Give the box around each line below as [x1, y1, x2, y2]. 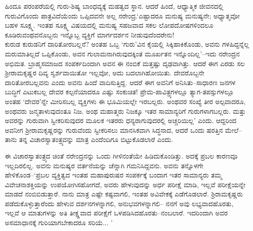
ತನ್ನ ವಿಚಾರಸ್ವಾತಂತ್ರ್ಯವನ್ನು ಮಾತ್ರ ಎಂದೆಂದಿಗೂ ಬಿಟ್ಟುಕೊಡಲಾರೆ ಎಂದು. [19, 134, 173, 144]
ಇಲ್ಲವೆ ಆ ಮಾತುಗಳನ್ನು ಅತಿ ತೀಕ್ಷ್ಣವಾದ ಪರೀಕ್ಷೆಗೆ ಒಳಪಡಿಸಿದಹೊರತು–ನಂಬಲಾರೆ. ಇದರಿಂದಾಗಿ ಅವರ [5, 208, 228, 218]
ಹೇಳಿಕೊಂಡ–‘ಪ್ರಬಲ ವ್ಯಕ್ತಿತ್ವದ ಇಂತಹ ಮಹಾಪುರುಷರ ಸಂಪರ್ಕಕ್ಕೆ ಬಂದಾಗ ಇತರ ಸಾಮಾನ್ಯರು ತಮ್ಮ [5, 170, 222, 180]
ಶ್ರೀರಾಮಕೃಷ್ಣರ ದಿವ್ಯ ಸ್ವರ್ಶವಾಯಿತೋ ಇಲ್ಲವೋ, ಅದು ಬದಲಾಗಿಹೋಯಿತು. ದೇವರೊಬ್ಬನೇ [5, 68, 204, 78]
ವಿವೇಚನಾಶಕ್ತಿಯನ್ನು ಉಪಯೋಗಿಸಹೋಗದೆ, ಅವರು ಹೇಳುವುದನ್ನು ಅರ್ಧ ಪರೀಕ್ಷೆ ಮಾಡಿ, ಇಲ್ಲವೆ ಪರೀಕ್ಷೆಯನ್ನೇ [5, 179, 246, 189]
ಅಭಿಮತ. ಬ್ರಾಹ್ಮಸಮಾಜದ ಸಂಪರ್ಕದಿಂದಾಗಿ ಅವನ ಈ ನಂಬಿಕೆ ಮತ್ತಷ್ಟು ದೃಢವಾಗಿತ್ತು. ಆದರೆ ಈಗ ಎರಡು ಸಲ [5, 58, 245, 68]
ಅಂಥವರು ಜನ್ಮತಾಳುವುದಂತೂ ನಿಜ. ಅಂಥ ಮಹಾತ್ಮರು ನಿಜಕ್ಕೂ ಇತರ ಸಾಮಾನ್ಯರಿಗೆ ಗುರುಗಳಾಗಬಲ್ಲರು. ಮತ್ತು [5, 106, 246, 116]
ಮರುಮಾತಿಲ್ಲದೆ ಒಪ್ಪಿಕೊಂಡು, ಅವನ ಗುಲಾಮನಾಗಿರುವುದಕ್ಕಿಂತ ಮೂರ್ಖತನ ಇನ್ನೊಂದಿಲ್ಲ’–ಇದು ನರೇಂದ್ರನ [5, 48, 240, 58]
